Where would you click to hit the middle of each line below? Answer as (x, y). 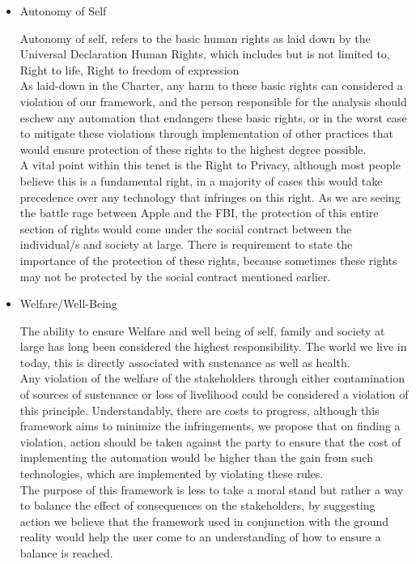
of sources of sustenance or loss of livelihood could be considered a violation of (214, 394)
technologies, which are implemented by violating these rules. (172, 474)
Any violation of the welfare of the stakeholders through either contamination (212, 378)
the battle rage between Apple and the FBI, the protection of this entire (199, 213)
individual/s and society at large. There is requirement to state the (186, 244)
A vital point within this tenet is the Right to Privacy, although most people (210, 165)
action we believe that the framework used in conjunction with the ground (204, 521)
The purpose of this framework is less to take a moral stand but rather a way (212, 489)
